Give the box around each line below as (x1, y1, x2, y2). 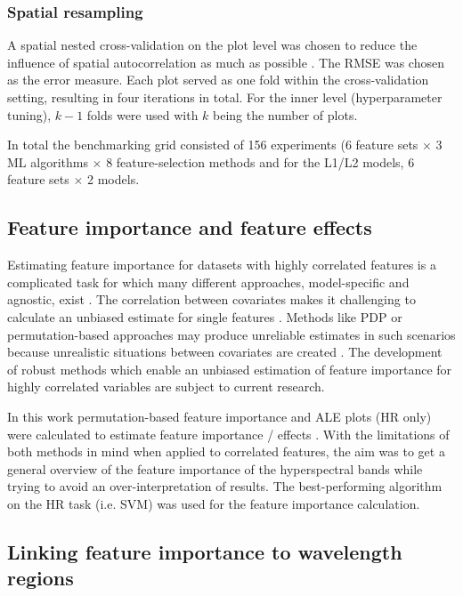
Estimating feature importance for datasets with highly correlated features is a (7, 255, 436, 274)
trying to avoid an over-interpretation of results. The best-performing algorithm (7, 477, 443, 495)
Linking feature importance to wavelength (7, 537, 402, 565)
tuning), (7, 105, 52, 124)
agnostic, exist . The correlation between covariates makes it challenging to (7, 290, 416, 309)
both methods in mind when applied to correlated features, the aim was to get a (7, 442, 445, 461)
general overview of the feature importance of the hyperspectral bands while (7, 459, 423, 478)
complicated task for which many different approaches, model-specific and (7, 272, 410, 291)
